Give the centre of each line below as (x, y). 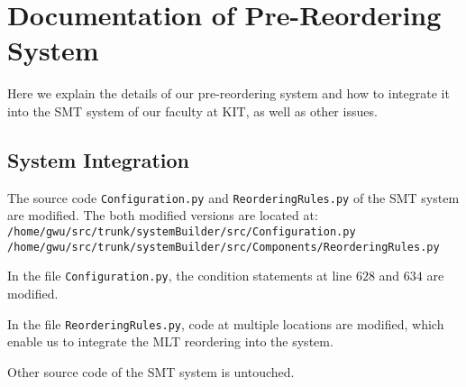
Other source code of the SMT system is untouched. (151, 371)
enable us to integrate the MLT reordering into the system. (170, 341)
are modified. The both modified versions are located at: (163, 215)
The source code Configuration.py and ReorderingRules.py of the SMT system (233, 197)
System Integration (99, 159)
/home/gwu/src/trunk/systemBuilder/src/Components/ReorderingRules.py (224, 247)
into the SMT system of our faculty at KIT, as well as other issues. (192, 111)
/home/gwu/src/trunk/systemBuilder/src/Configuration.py (182, 231)
